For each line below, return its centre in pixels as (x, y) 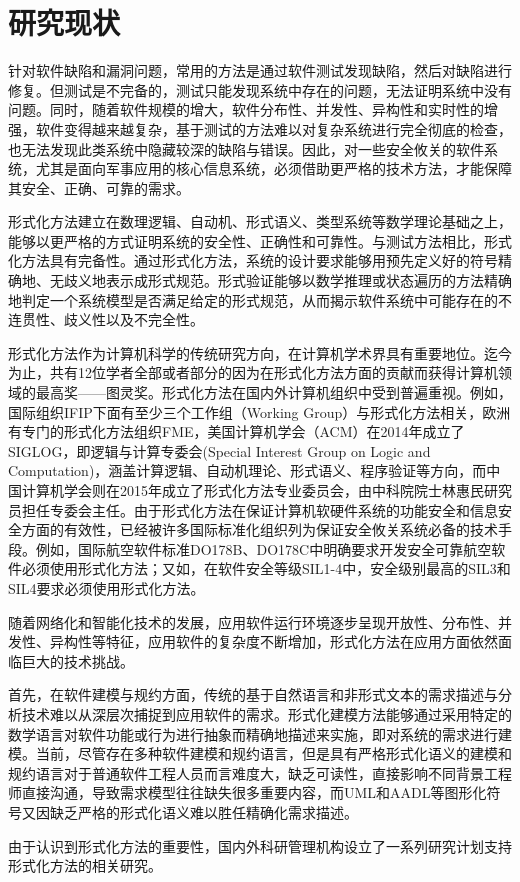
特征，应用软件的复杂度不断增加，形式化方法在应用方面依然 (301, 641)
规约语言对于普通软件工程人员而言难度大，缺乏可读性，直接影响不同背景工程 (260, 772)
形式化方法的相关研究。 (85, 865)
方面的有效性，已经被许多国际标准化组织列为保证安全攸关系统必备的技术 (259, 529)
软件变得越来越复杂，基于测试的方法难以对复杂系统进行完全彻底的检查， (273, 128)
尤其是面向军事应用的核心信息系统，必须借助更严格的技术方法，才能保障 (273, 168)
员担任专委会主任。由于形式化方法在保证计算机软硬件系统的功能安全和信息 (253, 509)
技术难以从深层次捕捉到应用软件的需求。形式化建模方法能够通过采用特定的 (266, 713)
